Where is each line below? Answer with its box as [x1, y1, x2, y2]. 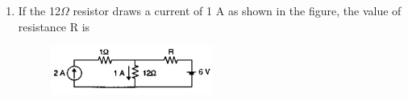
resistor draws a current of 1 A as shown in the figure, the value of [73, 2, 402, 18]
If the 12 [18, 2, 60, 18]
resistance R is [18, 18, 90, 34]
